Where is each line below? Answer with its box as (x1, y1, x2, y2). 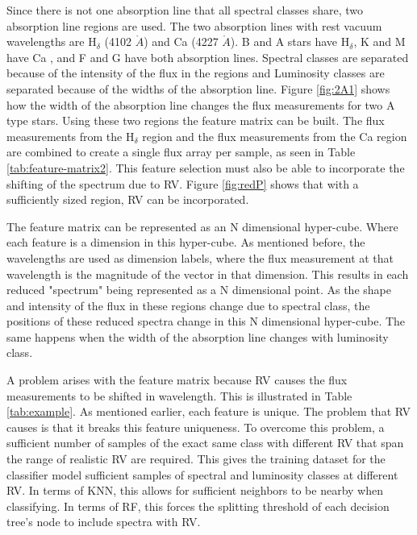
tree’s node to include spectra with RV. (6, 513, 201, 530)
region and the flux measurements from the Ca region (142, 127, 407, 144)
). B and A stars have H (230, 33, 350, 50)
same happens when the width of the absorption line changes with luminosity (6, 328, 389, 345)
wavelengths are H (6, 33, 97, 50)
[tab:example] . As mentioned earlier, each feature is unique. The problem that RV (6, 403, 411, 420)
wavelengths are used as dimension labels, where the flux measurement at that (6, 249, 394, 266)
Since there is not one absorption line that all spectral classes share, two (6, 2, 364, 18)
